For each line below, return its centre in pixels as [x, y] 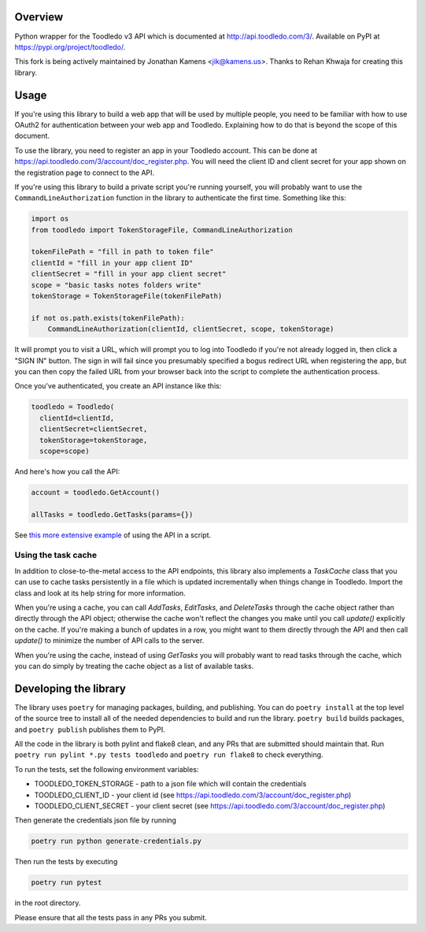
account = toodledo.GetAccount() [96, 492]
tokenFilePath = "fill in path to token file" [122, 252]
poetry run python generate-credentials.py [116, 841]
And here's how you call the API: [67, 471]
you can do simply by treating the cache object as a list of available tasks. [134, 666]
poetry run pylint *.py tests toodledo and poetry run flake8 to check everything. [169, 755]
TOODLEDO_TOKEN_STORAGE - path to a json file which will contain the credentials [170, 784]
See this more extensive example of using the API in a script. [113, 535]
